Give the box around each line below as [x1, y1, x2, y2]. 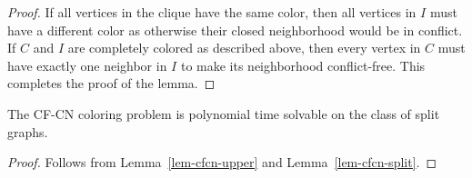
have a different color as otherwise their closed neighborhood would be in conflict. [7, 20, 463, 39]
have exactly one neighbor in [7, 55, 167, 74]
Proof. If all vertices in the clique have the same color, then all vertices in [7, 3, 417, 21]
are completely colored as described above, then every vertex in [67, 38, 421, 57]
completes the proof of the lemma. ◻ [7, 74, 216, 93]
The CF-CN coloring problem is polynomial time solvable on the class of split [7, 104, 440, 123]
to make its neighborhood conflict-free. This [180, 55, 426, 74]
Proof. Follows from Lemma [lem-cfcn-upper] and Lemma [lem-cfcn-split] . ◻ [7, 153, 437, 172]
